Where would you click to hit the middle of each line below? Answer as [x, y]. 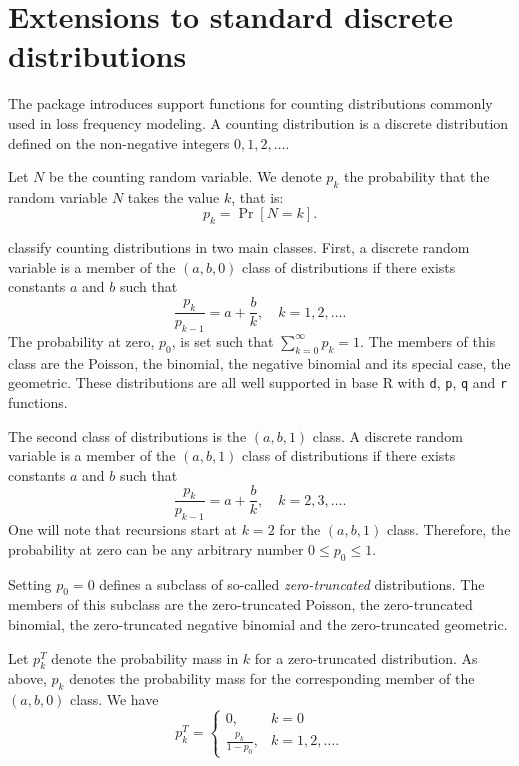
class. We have [114, 699]
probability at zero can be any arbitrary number [156, 548]
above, [27, 678]
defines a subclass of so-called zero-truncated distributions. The [292, 583]
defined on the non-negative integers [119, 142]
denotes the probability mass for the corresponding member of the [272, 678]
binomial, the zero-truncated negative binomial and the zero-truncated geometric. [258, 623]
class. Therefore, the [448, 529]
